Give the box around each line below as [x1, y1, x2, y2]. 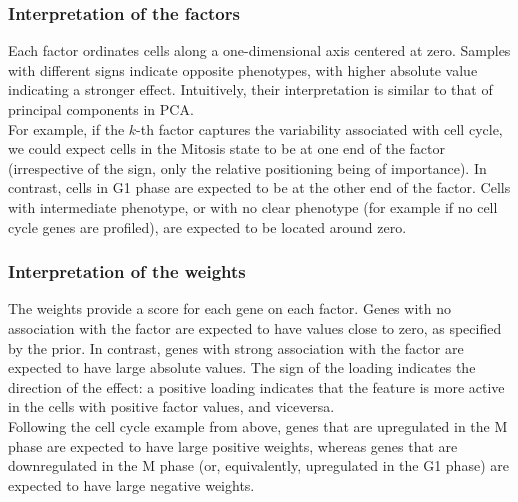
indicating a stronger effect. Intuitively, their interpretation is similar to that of [8, 79, 493, 100]
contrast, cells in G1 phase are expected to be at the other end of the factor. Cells [8, 177, 511, 198]
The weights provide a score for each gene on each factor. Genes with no [8, 298, 451, 319]
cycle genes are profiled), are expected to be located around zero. [8, 216, 407, 237]
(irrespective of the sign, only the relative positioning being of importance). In [8, 157, 487, 178]
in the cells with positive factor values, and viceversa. [8, 396, 335, 417]
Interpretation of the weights [8, 259, 246, 284]
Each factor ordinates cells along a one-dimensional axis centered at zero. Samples [8, 40, 511, 61]
